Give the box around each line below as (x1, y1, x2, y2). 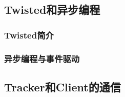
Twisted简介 (4, 28, 54, 41)
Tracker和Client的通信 (4, 79, 121, 94)
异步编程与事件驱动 (4, 52, 80, 65)
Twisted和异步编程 (4, 2, 100, 17)
